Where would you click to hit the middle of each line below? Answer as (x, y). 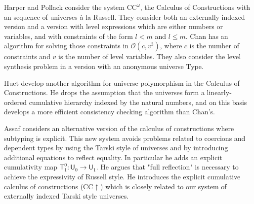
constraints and (27, 56)
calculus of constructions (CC (49, 186)
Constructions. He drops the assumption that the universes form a (104, 92)
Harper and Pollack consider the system (64, 7)
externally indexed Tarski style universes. (66, 196)
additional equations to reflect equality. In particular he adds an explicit (113, 157)
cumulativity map (31, 167)
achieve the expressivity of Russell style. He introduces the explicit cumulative (122, 176)
